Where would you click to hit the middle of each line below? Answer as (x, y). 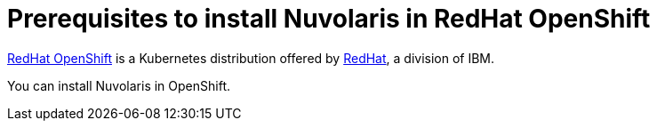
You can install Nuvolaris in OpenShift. (119, 85)
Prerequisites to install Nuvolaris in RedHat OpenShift (329, 19)
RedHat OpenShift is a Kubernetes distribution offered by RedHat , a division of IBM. (251, 58)
